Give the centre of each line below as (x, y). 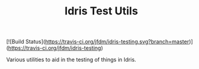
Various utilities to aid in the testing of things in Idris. (71, 60)
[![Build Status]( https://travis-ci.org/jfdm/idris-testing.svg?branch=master (98, 42)
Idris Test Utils (101, 11)
